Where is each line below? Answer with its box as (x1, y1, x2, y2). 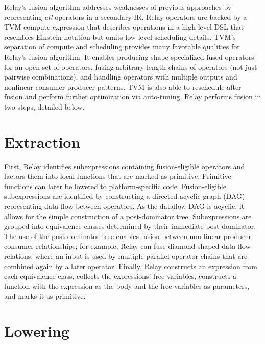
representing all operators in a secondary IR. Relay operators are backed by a (4, 11, 247, 22)
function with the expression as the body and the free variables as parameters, (4, 280, 250, 291)
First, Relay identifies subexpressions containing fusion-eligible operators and (4, 161, 245, 171)
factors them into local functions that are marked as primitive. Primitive (4, 171, 231, 181)
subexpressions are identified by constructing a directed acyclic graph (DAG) (4, 191, 245, 201)
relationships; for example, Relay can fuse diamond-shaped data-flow (36, 241, 251, 251)
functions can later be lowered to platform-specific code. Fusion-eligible (4, 180, 226, 191)
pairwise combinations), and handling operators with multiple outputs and (4, 71, 237, 82)
